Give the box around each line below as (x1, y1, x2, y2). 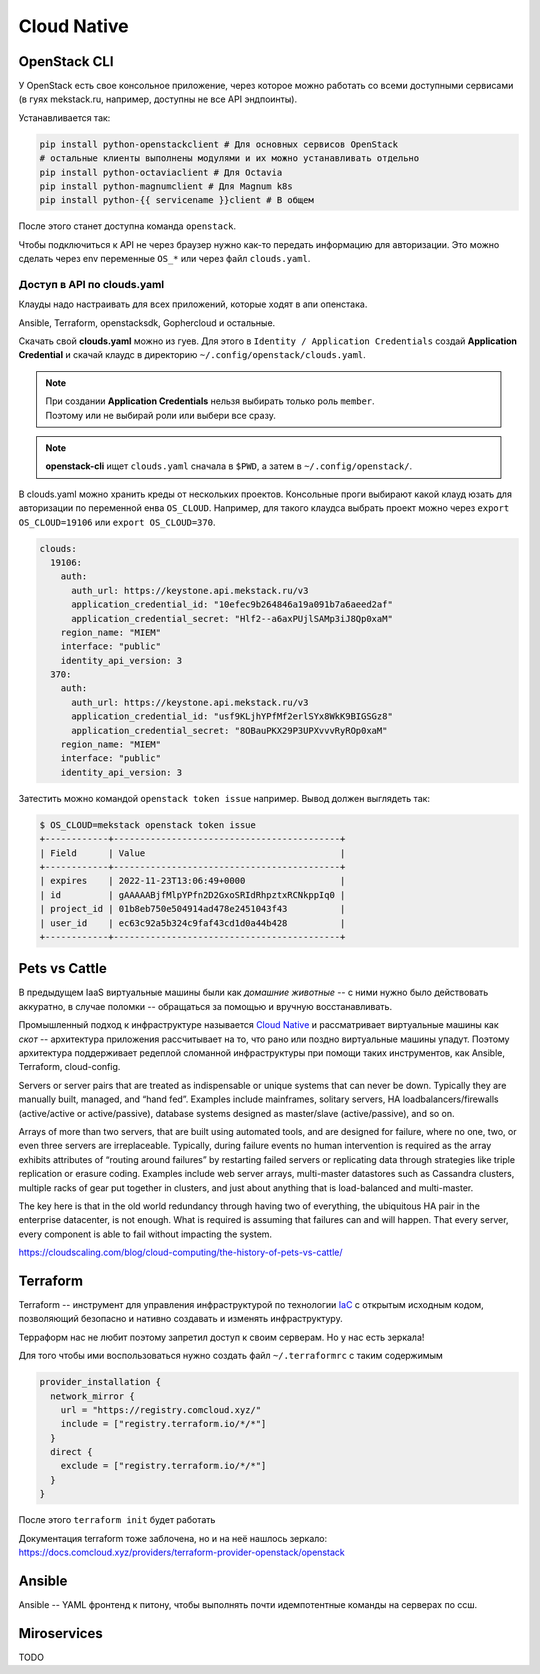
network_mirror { (50, 1390, 135, 1402)
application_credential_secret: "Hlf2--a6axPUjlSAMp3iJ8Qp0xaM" (71, 613, 394, 624)
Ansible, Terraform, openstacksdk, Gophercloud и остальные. (18, 316, 276, 329)
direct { (50, 1446, 93, 1458)
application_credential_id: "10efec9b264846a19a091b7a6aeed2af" (71, 599, 394, 610)
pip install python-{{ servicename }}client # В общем (39, 195, 314, 206)
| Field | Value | (39, 847, 346, 859)
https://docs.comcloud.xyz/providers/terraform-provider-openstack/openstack (18, 1546, 345, 1559)
